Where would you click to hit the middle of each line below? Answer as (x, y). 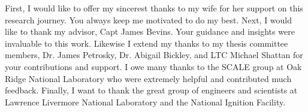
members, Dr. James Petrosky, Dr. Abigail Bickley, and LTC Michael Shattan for (154, 55)
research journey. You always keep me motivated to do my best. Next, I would (149, 19)
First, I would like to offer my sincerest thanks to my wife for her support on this (154, 8)
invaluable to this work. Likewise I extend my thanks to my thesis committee (147, 43)
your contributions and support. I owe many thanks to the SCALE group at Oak (153, 66)
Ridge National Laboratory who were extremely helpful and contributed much (148, 78)
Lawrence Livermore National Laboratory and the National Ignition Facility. (145, 102)
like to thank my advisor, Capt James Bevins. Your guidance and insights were (150, 31)
